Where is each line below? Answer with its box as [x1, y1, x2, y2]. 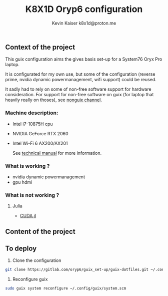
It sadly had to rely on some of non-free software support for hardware [5, 86, 151, 92]
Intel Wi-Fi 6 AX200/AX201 [12, 140, 68, 146]
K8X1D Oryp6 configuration [25, 4, 143, 15]
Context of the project [5, 43, 75, 51]
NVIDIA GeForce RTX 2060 [12, 130, 68, 136]
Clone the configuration [12, 257, 61, 263]
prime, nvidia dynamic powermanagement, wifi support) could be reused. [5, 77, 156, 83]
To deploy [5, 244, 37, 253]
